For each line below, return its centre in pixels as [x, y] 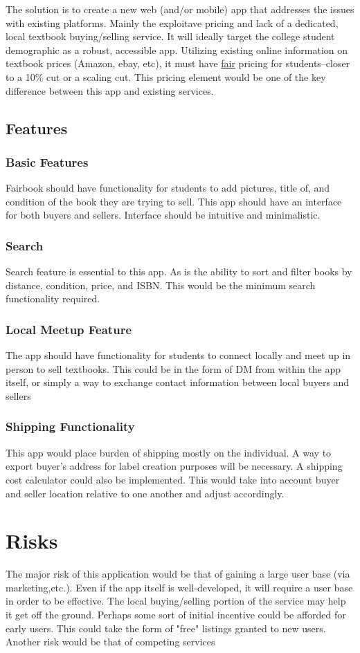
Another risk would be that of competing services [110, 642]
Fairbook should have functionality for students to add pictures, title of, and [168, 188]
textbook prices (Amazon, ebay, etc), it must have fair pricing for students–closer [178, 63]
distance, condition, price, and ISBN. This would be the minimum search [161, 285]
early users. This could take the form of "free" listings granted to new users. [166, 628]
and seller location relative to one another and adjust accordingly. [145, 493]
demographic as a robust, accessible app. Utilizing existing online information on [177, 49]
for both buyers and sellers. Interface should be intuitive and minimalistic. [163, 215]
